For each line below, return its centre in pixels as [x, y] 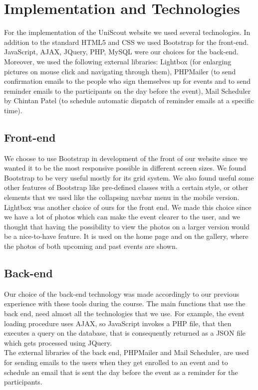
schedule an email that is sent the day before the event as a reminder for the [121, 372]
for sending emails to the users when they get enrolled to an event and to [116, 362]
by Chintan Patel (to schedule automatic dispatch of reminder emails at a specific [129, 100]
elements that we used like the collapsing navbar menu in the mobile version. [122, 197]
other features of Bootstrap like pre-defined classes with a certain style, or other [126, 187]
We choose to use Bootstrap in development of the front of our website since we [126, 158]
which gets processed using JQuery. [58, 342]
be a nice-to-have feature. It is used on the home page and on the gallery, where [126, 236]
